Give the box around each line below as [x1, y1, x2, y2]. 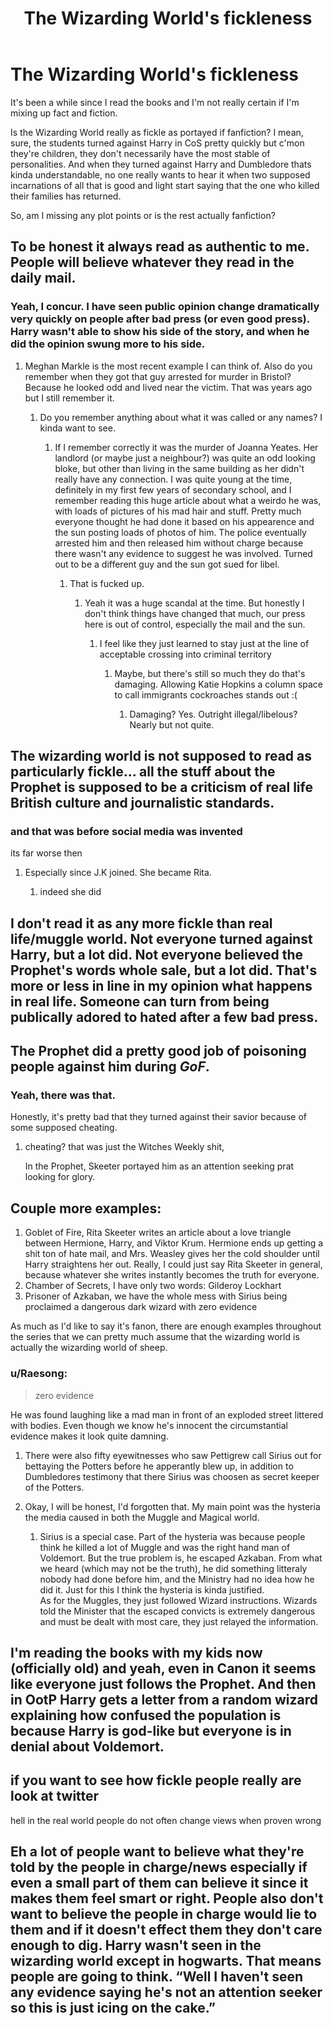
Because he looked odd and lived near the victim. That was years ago [24, 381, 313, 393]
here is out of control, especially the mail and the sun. [84, 618, 306, 630]
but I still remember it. [24, 392, 115, 404]
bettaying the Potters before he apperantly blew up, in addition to [24, 1460, 294, 1472]
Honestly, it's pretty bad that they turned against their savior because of [10, 1111, 308, 1123]
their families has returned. [10, 190, 122, 202]
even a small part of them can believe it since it [10, 1875, 309, 1892]
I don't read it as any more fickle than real [10, 915, 273, 932]
